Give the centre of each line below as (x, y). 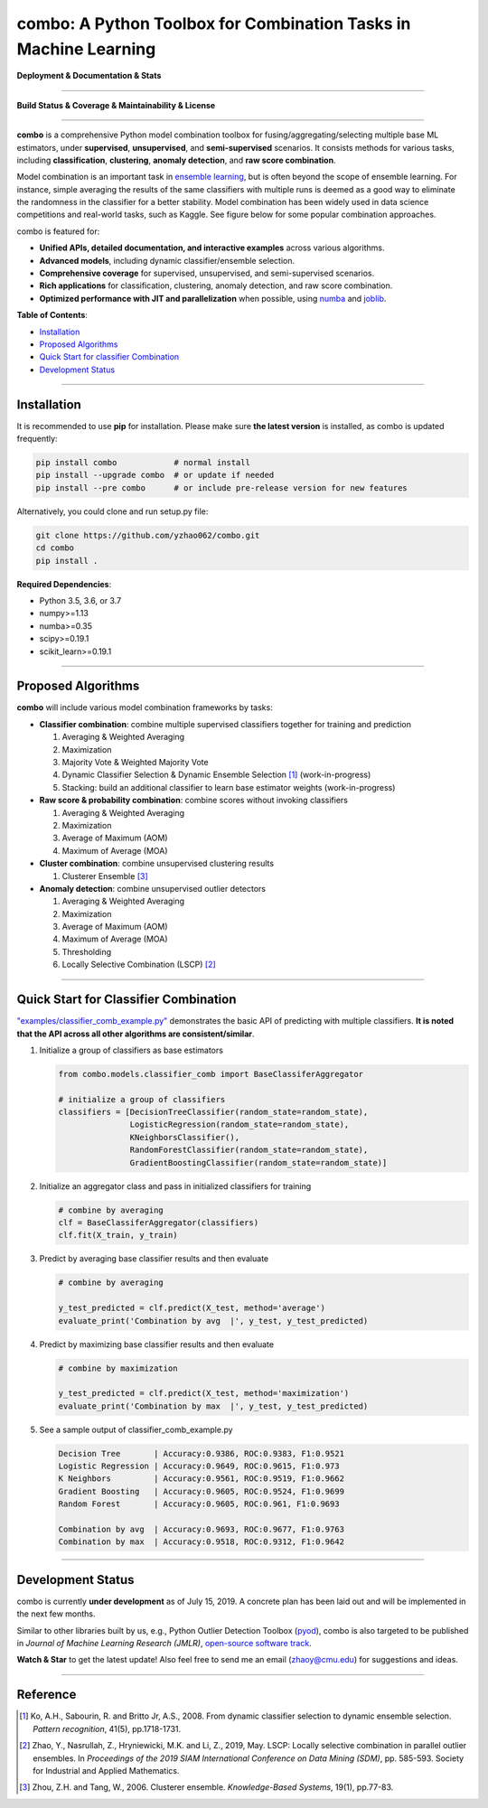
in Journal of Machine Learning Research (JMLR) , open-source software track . (164, 1644)
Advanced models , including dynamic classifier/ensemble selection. (167, 260)
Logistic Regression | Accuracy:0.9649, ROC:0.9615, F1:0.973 (199, 1466)
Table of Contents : (52, 315)
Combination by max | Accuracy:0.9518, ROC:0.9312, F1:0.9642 (202, 1542)
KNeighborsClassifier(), (184, 1137)
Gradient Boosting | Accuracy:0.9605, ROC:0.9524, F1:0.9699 (202, 1491)
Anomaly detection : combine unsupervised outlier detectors (153, 888)
